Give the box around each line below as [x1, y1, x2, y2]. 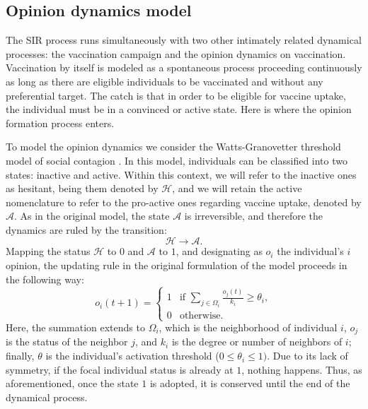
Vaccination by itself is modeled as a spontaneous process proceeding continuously [6, 60, 362, 75]
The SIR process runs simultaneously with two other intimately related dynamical [6, 32, 362, 47]
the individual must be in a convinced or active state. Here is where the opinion [6, 102, 352, 117]
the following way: [6, 271, 84, 286]
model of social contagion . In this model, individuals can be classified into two [6, 153, 347, 167]
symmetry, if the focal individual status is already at [6, 362, 234, 377]
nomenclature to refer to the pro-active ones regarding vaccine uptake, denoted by [6, 194, 362, 209]
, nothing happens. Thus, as [241, 362, 362, 377]
